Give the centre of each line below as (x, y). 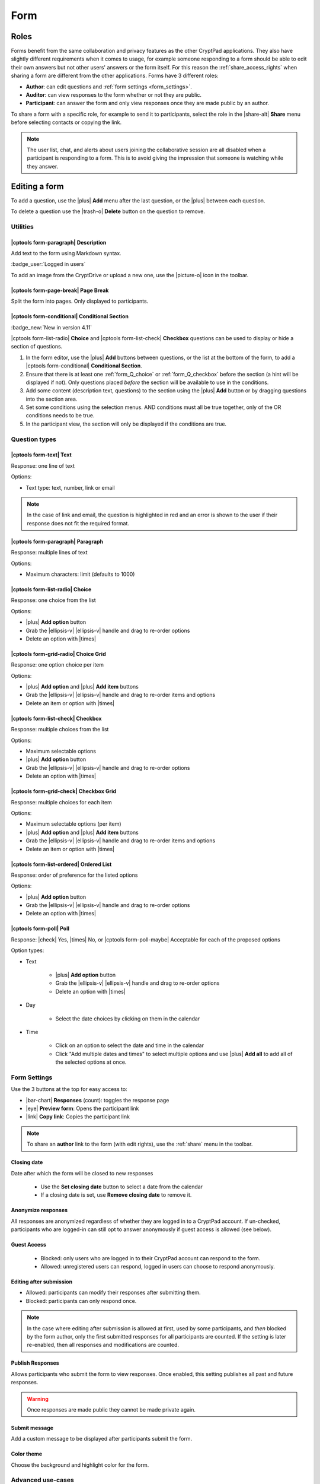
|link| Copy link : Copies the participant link (78, 1117)
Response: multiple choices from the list (60, 730)
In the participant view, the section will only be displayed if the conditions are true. (126, 424)
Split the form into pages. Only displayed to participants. (80, 301)
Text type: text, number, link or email (70, 487)
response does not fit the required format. (78, 523)
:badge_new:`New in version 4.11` (52, 327)
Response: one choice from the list (53, 600)
